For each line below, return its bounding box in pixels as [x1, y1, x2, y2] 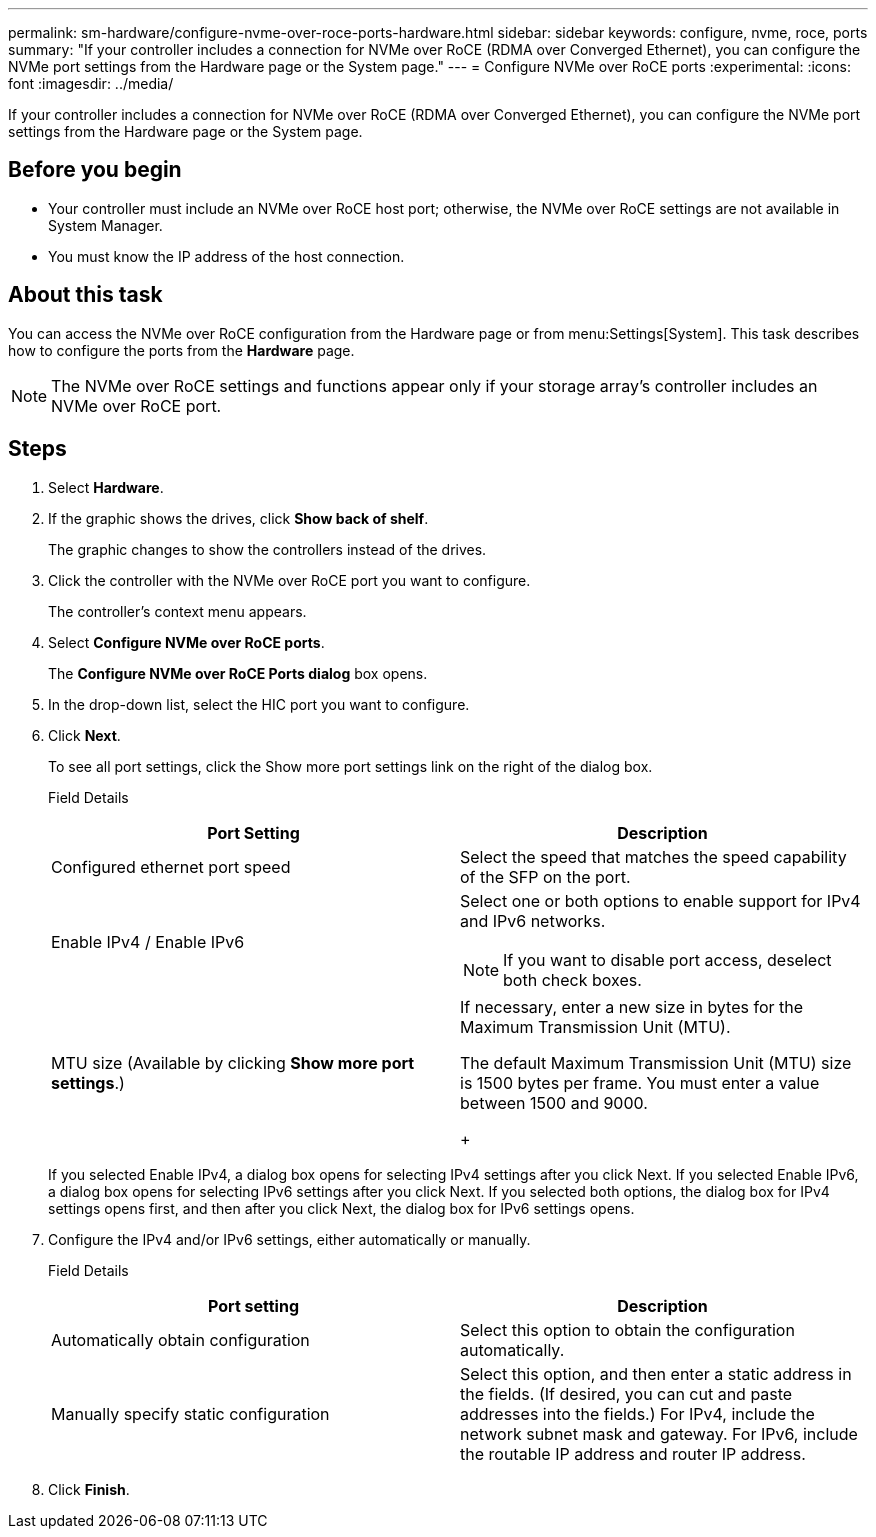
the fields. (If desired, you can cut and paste [460, 1383, 793, 1404]
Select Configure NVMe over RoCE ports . [48, 633, 325, 651]
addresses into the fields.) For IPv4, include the [460, 1403, 815, 1424]
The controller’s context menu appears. [48, 602, 307, 620]
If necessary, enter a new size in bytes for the [460, 996, 804, 1017]
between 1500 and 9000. [460, 1092, 648, 1113]
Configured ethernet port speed [51, 856, 291, 877]
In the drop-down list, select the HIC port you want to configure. [48, 695, 470, 713]
